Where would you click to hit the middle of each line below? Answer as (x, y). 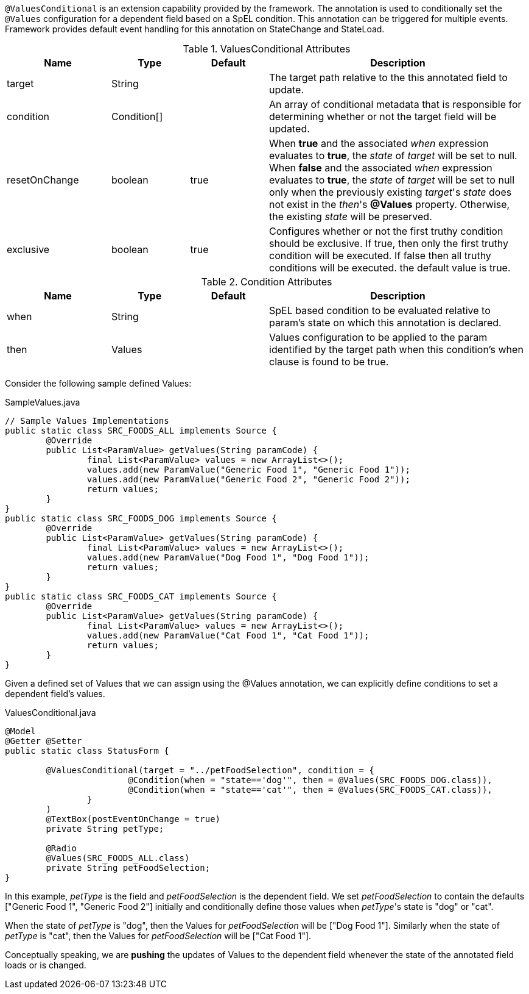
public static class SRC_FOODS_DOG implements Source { (141, 518)
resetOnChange (43, 180)
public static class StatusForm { (87, 751)
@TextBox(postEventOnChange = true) (133, 819)
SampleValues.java (43, 402)
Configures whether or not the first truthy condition (386, 231)
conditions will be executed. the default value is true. (390, 268)
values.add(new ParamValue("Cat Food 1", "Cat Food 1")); (228, 635)
